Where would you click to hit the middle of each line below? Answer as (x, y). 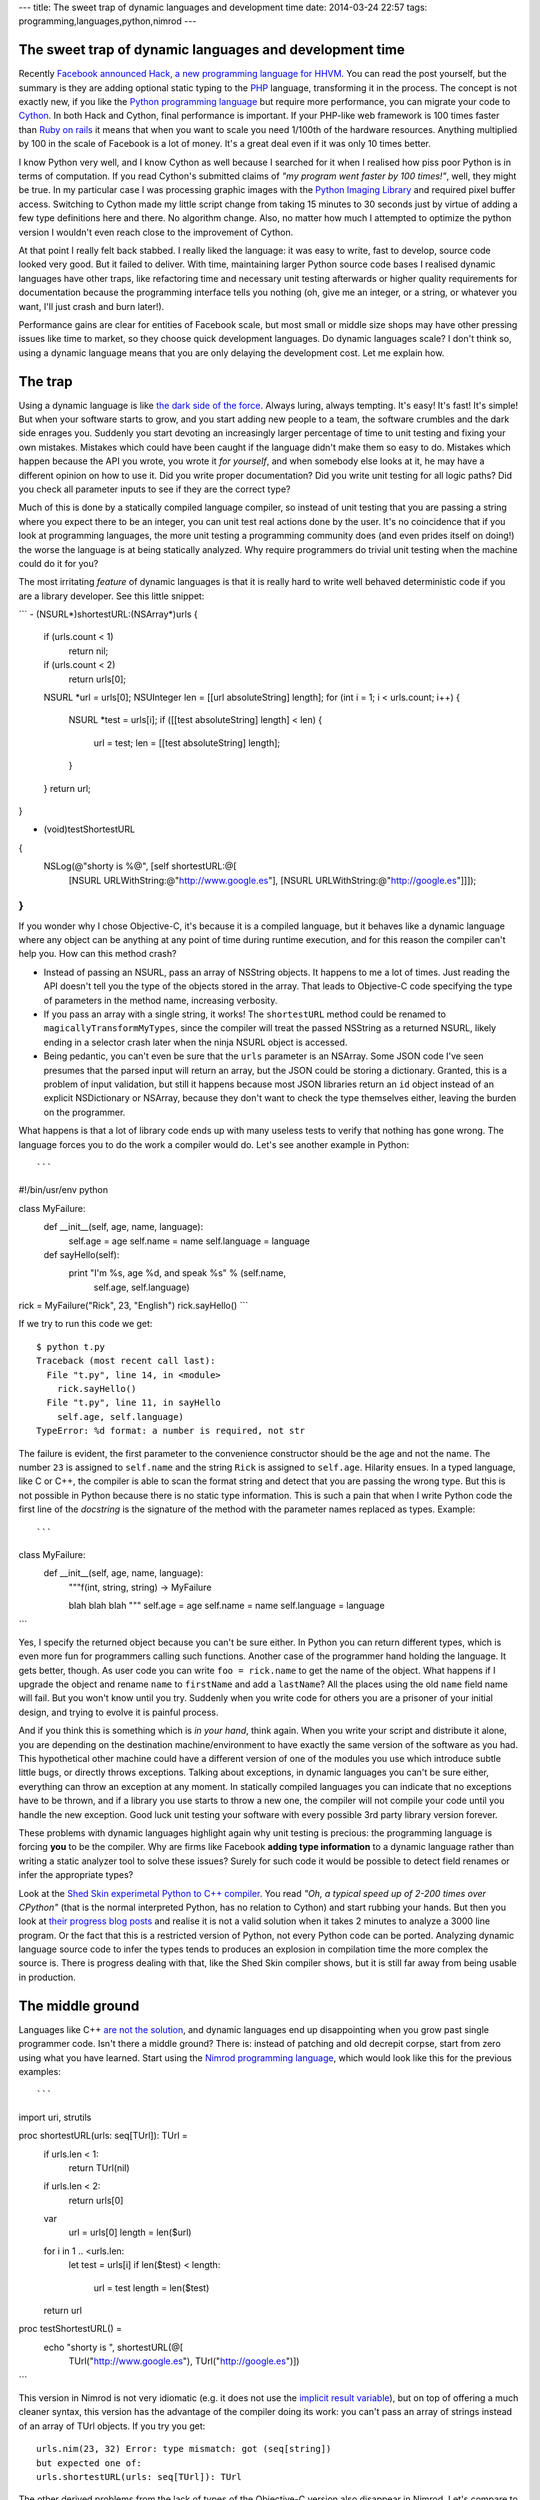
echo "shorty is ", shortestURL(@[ (113, 2347)
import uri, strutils (55, 2117)
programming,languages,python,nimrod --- (107, 21)
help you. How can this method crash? (97, 954)
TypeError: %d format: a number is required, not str (170, 1431)
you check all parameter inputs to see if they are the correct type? (154, 489)
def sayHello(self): (81, 1254)
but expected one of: (89, 2463)
